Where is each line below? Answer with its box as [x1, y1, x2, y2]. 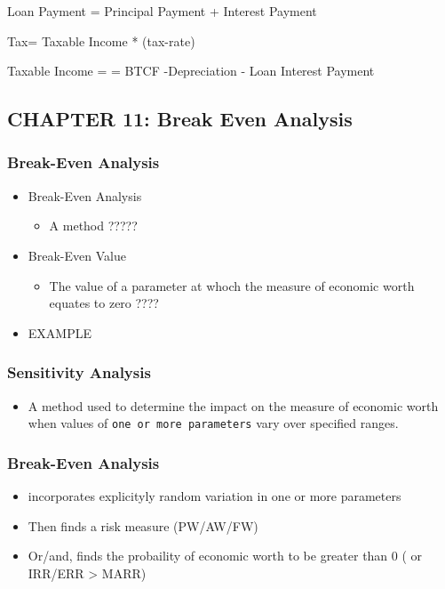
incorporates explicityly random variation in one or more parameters [28, 487, 401, 505]
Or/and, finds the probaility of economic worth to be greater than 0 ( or [28, 546, 423, 565]
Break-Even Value [28, 246, 126, 264]
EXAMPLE [28, 323, 91, 342]
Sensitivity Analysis [7, 361, 151, 383]
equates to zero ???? [49, 294, 159, 312]
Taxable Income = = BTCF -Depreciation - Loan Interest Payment [7, 61, 375, 80]
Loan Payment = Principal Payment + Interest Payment [7, 2, 317, 20]
